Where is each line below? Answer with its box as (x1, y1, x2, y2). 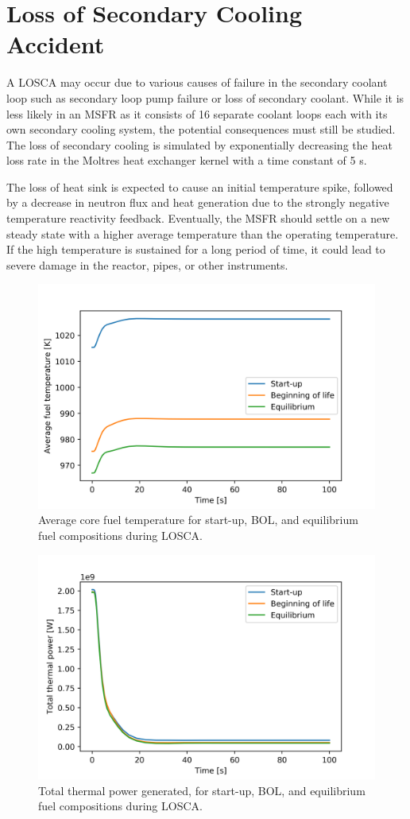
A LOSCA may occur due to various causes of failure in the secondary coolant (6, 74, 388, 91)
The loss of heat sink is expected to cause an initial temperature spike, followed (6, 178, 393, 195)
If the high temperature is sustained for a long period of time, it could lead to (6, 241, 385, 258)
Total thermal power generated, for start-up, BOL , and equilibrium (38, 782, 366, 798)
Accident (6, 28, 105, 60)
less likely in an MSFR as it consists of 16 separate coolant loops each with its (6, 105, 388, 122)
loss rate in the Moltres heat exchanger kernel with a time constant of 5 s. (6, 152, 367, 169)
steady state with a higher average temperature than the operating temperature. (6, 225, 399, 242)
